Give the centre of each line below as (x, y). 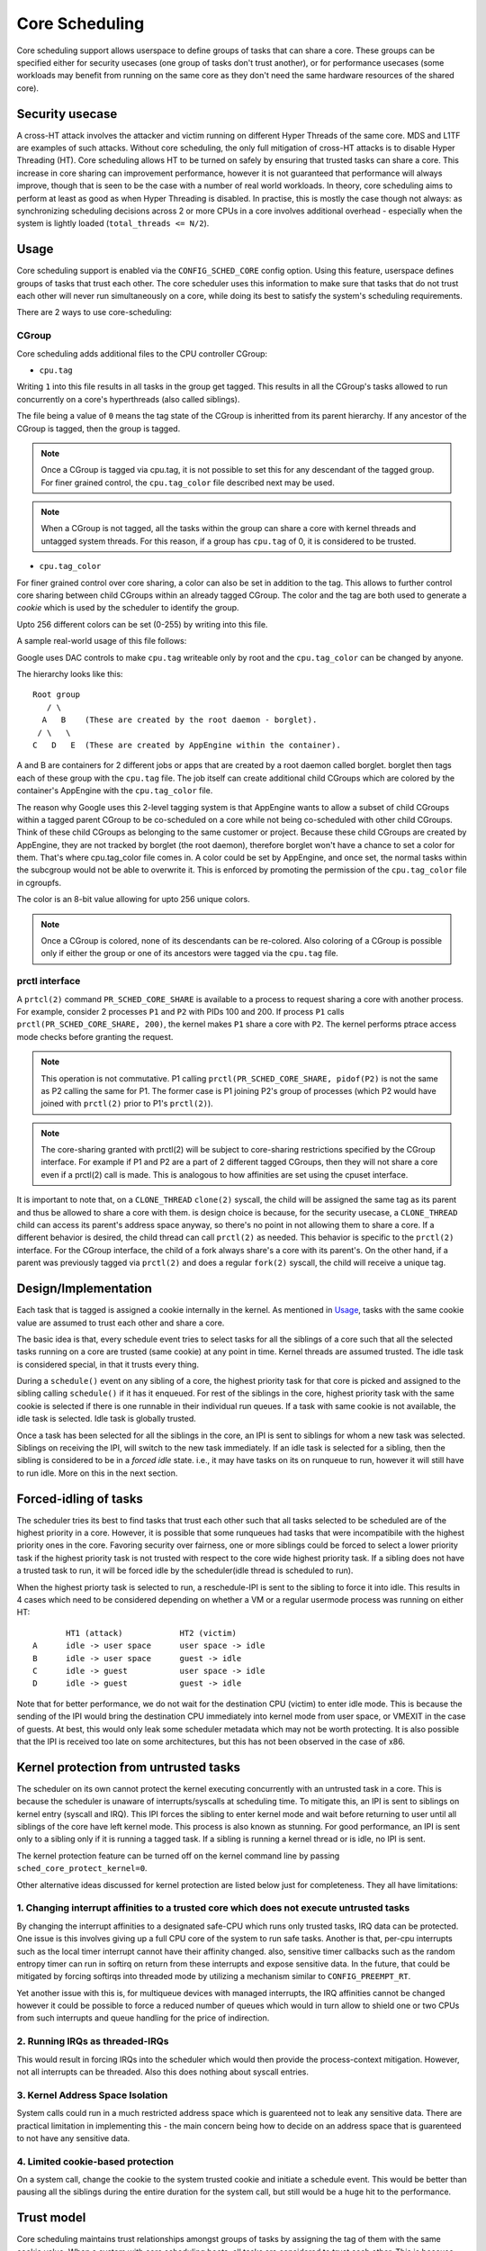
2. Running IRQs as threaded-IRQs (93, 2041)
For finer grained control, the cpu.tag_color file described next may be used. (188, 483)
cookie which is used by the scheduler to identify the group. (128, 608)
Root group (57, 695)
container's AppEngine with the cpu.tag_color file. (115, 791)
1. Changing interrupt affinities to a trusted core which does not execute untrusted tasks (213, 1908)
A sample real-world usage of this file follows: (102, 641)
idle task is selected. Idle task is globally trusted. (107, 1419)
